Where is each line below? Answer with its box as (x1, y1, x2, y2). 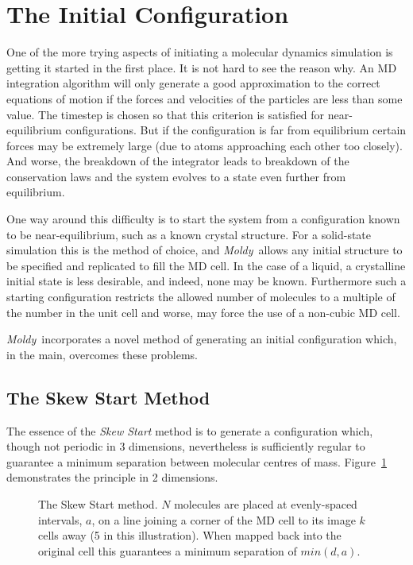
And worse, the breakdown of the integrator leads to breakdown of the (6, 153, 349, 169)
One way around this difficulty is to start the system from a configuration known (6, 211, 400, 227)
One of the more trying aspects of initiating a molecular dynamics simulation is (6, 44, 393, 60)
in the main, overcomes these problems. (6, 346, 198, 362)
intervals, (38, 511, 83, 528)
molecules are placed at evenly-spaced (174, 495, 357, 512)
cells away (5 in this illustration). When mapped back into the (38, 527, 342, 544)
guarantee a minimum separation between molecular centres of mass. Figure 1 (6, 453, 387, 470)
